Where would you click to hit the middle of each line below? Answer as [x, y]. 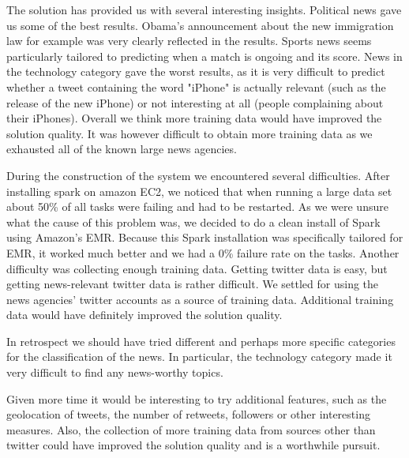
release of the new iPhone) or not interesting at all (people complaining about [195, 102]
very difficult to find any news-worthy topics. [115, 372]
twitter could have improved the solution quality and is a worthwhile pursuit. [193, 445]
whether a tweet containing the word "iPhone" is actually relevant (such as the [196, 86]
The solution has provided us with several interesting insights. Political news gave [204, 9]
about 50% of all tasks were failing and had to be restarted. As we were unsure [197, 206]
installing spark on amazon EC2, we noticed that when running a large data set [199, 191]
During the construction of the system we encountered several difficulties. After [198, 175]
